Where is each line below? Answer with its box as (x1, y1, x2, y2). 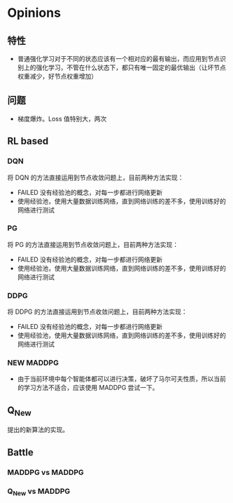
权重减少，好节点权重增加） (17, 72, 98, 80)
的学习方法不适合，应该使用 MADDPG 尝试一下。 (17, 384, 159, 392)
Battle (7, 446, 34, 458)
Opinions (7, 5, 62, 21)
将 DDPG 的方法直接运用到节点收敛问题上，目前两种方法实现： (7, 307, 188, 316)
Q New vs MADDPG (7, 486, 71, 497)
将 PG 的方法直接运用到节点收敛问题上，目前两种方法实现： (7, 240, 179, 248)
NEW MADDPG (7, 358, 59, 368)
